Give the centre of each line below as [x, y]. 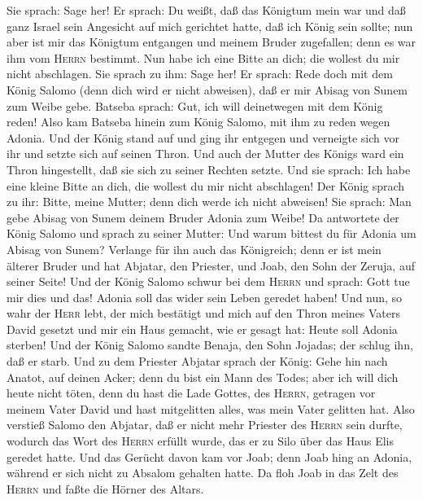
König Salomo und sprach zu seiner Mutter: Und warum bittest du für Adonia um [211, 233]
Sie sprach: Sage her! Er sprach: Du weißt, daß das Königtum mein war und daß [206, 10]
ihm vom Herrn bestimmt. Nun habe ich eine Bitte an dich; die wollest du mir [203, 57]
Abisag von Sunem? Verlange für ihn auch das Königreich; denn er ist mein [194, 249]
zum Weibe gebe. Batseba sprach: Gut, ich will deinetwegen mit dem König [195, 105]
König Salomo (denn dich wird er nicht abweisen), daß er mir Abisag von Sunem [207, 89]
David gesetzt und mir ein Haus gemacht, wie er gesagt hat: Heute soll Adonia [202, 329]
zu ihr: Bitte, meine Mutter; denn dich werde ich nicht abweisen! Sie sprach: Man [209, 202]
